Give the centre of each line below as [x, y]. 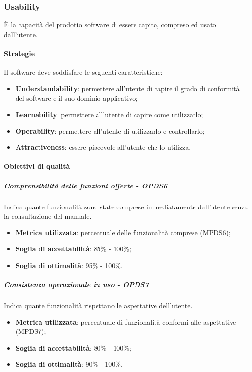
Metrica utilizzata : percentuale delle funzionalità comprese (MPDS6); [123, 232]
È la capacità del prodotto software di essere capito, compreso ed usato [110, 25]
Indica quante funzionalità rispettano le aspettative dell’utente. [98, 305]
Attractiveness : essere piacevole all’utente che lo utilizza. [103, 147]
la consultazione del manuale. [48, 216]
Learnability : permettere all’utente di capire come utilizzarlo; [109, 114]
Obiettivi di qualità [37, 166]
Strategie [19, 53]
